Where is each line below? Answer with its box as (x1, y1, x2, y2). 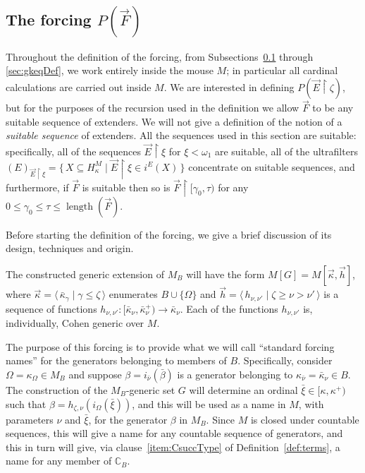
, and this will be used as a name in (132, 396, 286, 411)
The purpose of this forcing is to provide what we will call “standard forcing (6, 339, 335, 354)
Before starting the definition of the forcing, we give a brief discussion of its (6, 227, 332, 241)
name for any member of (6, 453, 112, 468)
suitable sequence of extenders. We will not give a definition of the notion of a (6, 114, 342, 128)
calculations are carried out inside (6, 80, 151, 94)
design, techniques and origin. (6, 241, 134, 256)
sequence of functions (6, 301, 97, 316)
